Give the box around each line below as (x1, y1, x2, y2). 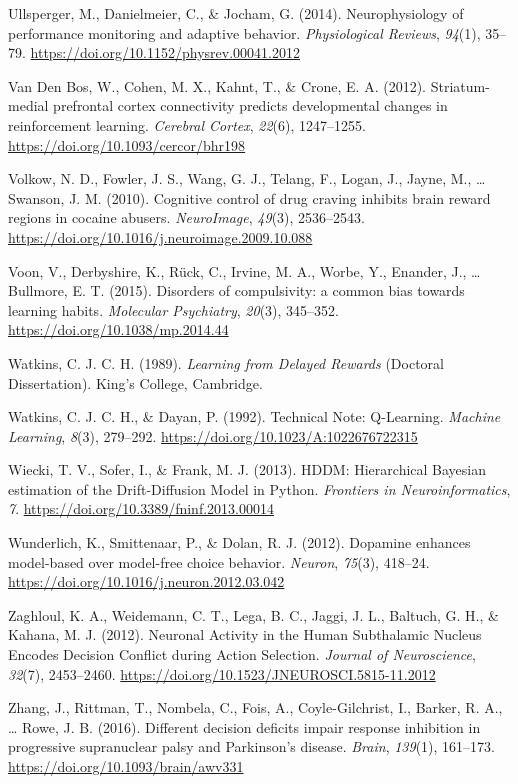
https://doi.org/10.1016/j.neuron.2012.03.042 (8, 571, 285, 592)
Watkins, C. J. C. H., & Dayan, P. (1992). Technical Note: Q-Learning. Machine (8, 406, 501, 427)
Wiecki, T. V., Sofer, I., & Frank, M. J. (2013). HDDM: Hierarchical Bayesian (8, 459, 487, 480)
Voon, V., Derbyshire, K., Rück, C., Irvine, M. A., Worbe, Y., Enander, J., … (8, 260, 481, 281)
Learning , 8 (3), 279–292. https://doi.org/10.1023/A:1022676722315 (8, 425, 418, 446)
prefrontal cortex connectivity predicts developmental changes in (53, 95, 448, 116)
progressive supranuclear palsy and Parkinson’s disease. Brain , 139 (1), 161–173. (8, 736, 495, 757)
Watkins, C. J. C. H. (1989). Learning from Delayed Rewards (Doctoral (8, 352, 444, 373)
